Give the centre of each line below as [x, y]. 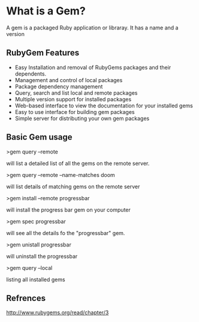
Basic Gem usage [40, 137]
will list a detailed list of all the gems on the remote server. [78, 163]
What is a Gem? [46, 11]
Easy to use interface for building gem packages [75, 112]
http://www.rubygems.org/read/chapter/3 [58, 312]
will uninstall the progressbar [42, 256]
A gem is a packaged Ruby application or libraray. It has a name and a [92, 28]
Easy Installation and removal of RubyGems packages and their [93, 67]
